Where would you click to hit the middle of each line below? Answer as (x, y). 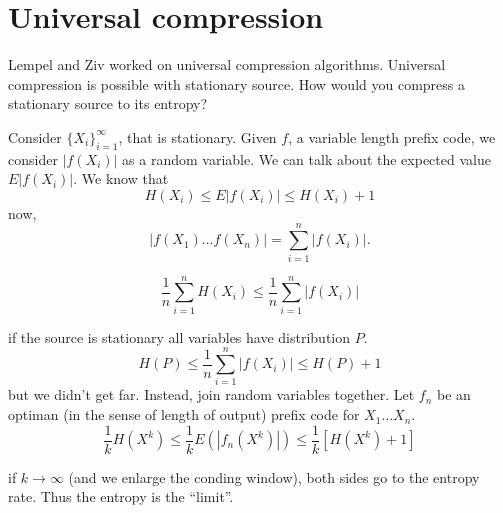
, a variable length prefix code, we (392, 136)
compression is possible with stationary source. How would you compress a (236, 83)
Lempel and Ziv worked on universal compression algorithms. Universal (227, 64)
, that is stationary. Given (197, 136)
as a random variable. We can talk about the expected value (306, 158)
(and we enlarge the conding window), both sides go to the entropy (274, 476)
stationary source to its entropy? (108, 103)
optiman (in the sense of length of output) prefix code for (184, 414)
